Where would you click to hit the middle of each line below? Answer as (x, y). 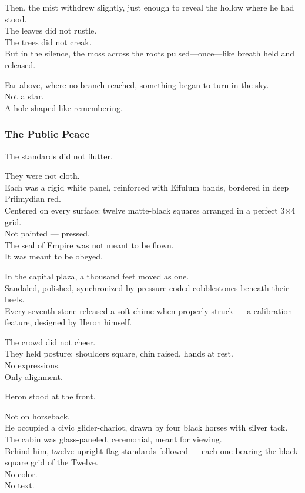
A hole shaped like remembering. (64, 107)
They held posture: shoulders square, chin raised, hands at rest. (119, 353)
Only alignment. (34, 376)
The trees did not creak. (48, 41)
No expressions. (33, 365)
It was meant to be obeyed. (54, 256)
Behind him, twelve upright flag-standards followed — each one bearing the (141, 450)
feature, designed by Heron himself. (68, 322)
